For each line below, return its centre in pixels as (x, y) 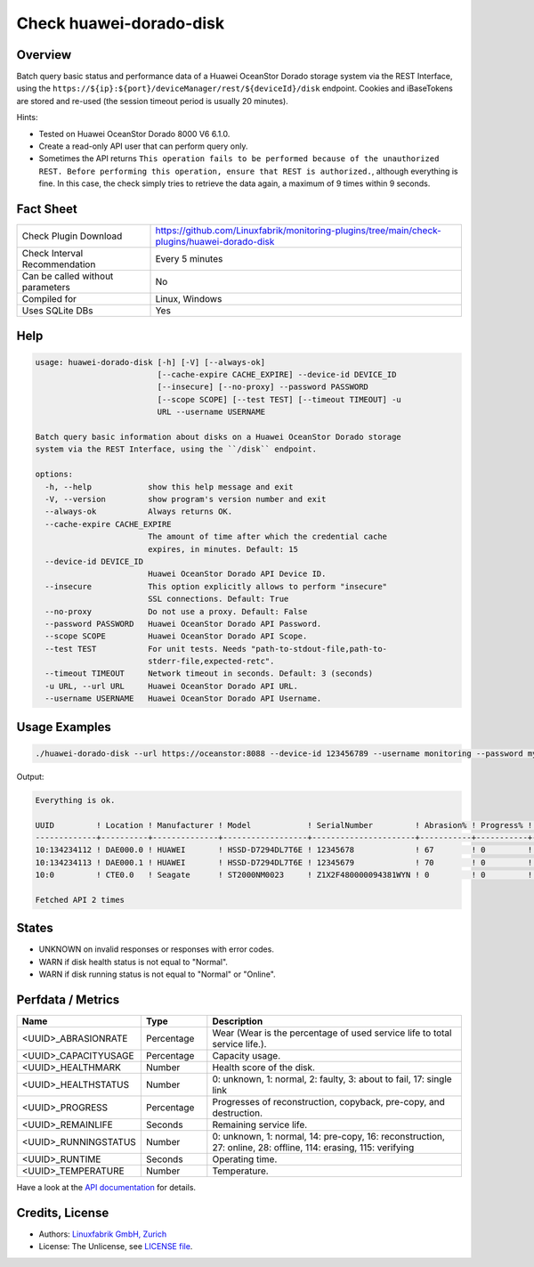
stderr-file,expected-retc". (211, 662)
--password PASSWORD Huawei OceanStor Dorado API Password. (183, 624)
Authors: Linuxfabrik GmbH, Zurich (103, 1234)
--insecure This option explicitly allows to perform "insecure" (216, 586)
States (35, 928)
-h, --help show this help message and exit (169, 487)
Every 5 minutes (189, 259)
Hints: (27, 118)
